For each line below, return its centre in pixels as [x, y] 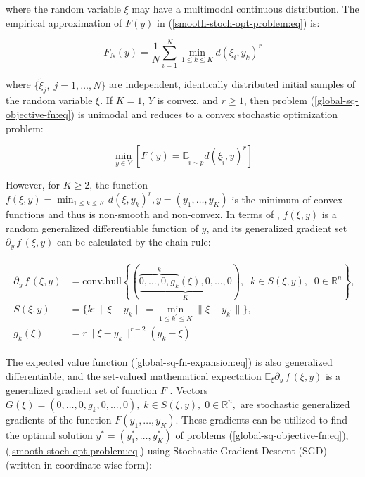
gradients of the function [59, 419]
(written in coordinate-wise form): [79, 464]
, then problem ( [279, 100]
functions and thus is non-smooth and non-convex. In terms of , [143, 214]
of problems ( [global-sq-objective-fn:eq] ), [262, 434]
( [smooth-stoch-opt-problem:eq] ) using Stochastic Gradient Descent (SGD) [166, 450]
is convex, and [188, 100]
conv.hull [102, 282]
